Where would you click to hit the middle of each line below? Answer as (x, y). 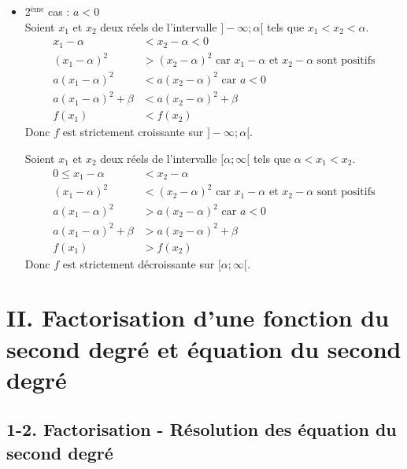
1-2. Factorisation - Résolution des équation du (202, 429)
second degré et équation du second (204, 348)
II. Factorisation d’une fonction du (198, 318)
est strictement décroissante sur (139, 263)
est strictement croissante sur (133, 132)
